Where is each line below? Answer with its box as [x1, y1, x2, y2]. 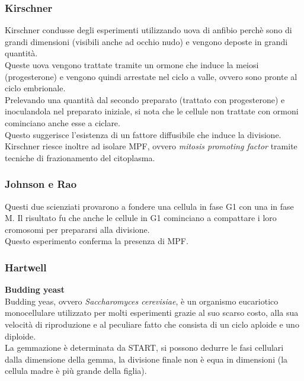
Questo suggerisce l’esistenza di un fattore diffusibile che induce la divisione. [5, 128, 281, 140]
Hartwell [5, 260, 47, 274]
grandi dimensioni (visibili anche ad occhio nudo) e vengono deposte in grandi [5, 35, 288, 47]
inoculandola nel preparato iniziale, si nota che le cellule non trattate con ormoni [5, 105, 299, 117]
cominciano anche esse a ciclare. [5, 116, 120, 129]
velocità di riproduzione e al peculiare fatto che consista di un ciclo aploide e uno [5, 318, 299, 330]
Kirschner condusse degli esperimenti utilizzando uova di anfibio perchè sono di [5, 24, 292, 36]
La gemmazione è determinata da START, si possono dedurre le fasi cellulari [5, 341, 284, 354]
